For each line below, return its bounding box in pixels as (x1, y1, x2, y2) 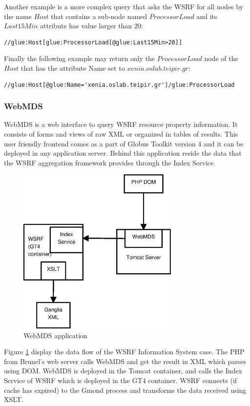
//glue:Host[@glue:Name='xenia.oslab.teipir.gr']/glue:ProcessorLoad (4, 81, 235, 88)
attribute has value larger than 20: (40, 20, 143, 31)
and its (196, 11, 217, 21)
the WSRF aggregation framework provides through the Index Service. (4, 157, 216, 167)
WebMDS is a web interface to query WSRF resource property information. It (4, 119, 238, 129)
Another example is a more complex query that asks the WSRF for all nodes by (4, 1, 244, 11)
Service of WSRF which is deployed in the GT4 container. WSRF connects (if (4, 375, 237, 385)
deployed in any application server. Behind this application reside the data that (4, 148, 242, 158)
